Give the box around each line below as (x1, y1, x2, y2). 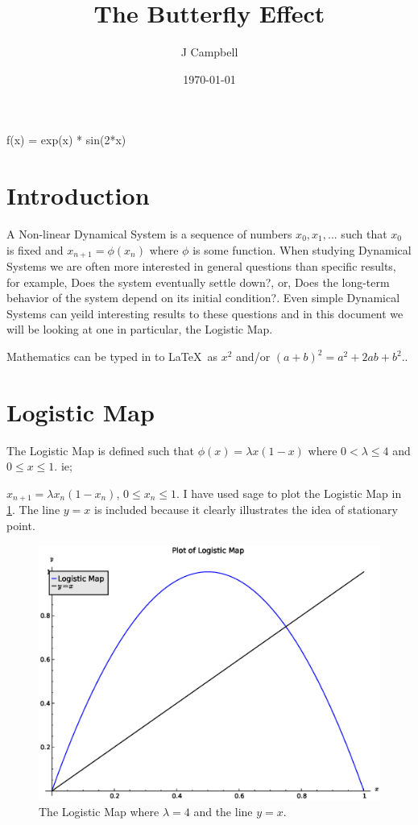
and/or (236, 348, 271, 365)
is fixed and (6, 241, 64, 258)
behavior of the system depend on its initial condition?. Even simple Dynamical (6, 289, 400, 306)
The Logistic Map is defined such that (6, 442, 194, 458)
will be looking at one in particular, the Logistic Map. (6, 321, 273, 338)
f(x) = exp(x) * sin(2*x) (6, 131, 126, 148)
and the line (193, 802, 253, 819)
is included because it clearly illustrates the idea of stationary (93, 501, 398, 518)
